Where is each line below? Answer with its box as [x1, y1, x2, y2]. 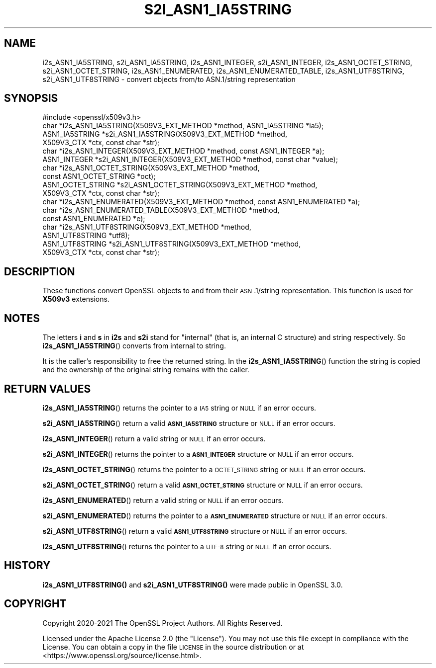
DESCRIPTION [4, 265, 75, 278]
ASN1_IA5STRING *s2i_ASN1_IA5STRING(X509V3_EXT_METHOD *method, [42, 130, 287, 139]
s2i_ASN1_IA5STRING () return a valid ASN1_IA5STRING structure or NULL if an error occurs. [42, 418, 335, 427]
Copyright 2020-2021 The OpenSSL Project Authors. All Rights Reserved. [42, 618, 283, 627]
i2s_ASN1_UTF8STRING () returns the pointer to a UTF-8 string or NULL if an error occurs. [42, 542, 331, 551]
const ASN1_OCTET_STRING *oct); [42, 172, 156, 181]
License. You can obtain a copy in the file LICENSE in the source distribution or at [42, 642, 304, 651]
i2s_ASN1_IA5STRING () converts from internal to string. [42, 341, 226, 350]
